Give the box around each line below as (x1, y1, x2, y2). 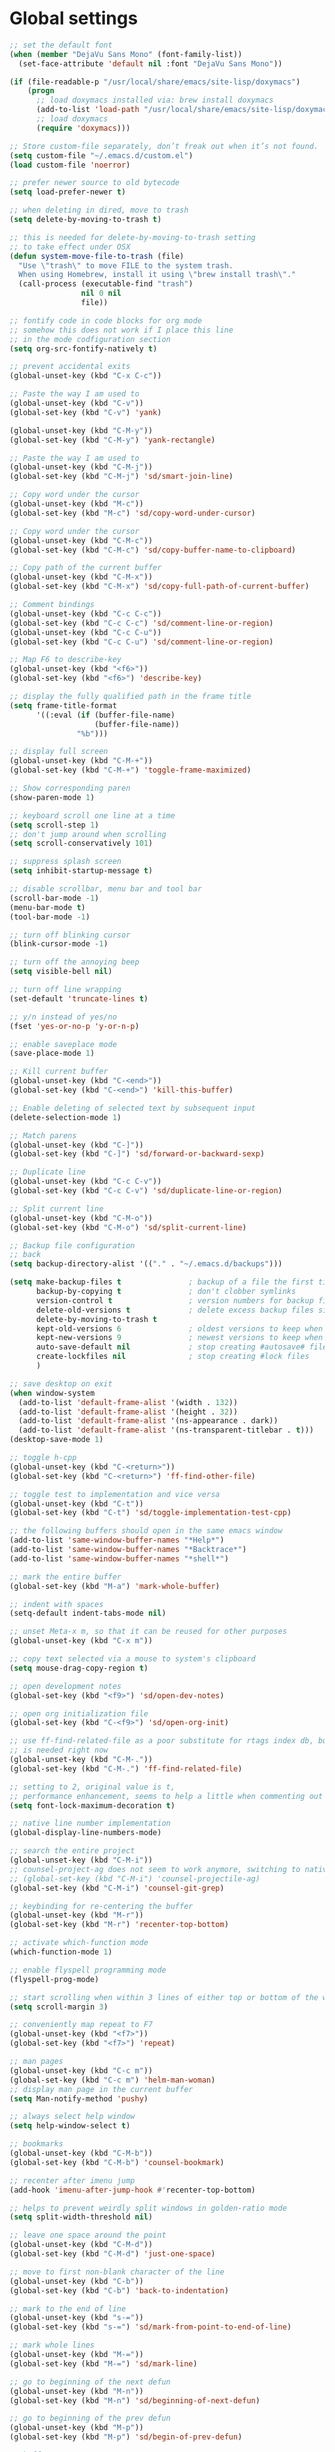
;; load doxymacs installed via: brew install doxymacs (35, 95, 274, 106)
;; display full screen (9, 747, 109, 757)
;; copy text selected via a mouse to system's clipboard (9, 1654, 256, 1664)
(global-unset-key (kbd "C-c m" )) (9, 2065, 154, 2076)
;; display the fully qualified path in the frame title (9, 692, 252, 702)
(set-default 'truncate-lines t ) (9, 993, 149, 1004)
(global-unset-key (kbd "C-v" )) (9, 398, 144, 409)
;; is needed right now (9, 1745, 109, 1756)
